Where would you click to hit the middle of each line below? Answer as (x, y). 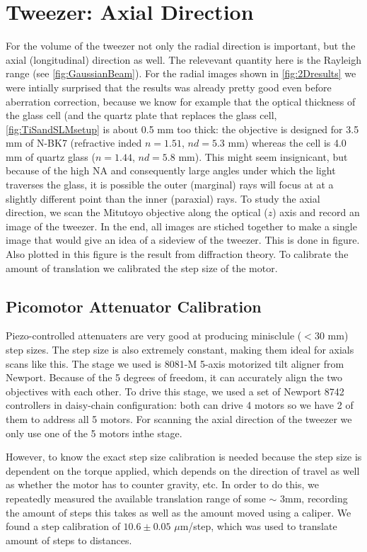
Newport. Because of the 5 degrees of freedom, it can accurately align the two (174, 377)
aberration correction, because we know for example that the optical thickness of (181, 101)
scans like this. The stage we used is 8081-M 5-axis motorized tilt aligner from (175, 363)
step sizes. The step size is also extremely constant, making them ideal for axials (180, 350)
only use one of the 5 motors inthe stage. (94, 433)
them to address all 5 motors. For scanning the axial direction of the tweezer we (179, 418)
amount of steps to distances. (69, 540)
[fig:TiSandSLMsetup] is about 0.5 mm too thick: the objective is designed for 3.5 (182, 129)
